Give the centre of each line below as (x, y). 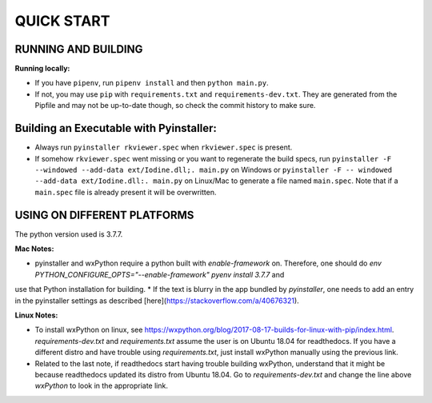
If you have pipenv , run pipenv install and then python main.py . (152, 83)
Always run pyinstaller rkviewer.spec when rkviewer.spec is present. (164, 147)
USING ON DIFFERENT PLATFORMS (104, 215)
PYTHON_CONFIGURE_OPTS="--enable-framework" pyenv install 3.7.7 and (160, 274)
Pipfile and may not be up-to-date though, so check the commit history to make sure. (175, 106)
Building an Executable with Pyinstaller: (116, 128)
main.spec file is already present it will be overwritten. (126, 192)
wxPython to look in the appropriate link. (101, 386)
